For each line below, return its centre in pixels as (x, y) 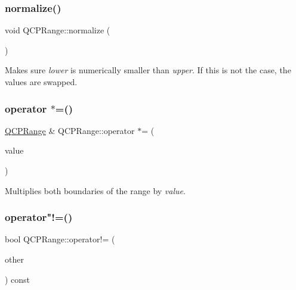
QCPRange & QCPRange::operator (70, 130)
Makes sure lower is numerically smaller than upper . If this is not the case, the (148, 70)
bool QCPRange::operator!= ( (60, 239)
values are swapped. (41, 82)
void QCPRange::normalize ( (58, 30)
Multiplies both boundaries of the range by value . (95, 190)
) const (18, 279)
